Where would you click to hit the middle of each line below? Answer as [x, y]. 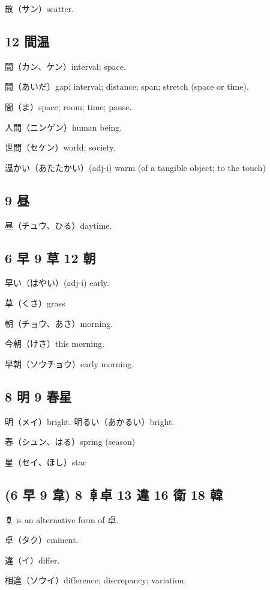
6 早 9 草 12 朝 [50, 257]
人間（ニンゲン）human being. [64, 127]
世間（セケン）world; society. [60, 147]
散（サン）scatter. [40, 8]
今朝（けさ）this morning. [55, 343]
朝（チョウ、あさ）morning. [59, 323]
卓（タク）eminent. [42, 540]
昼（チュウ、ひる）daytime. [58, 225]
